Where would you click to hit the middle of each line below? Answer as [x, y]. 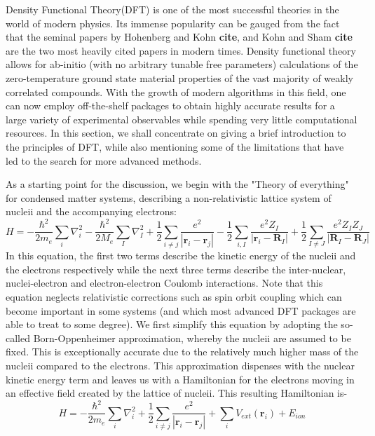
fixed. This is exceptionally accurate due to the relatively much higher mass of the [182, 352]
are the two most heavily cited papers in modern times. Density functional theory [181, 50]
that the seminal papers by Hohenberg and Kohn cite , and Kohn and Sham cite [179, 37]
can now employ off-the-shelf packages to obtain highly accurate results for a [170, 105]
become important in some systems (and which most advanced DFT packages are [181, 310]
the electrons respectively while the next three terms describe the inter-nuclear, [176, 269]
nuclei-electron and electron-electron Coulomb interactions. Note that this [164, 283]
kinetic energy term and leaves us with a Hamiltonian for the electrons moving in [180, 379]
